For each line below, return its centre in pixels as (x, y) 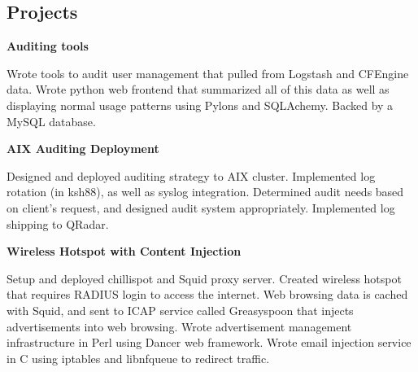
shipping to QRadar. (58, 223)
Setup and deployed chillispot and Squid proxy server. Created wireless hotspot (204, 278)
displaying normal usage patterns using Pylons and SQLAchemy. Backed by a (200, 105)
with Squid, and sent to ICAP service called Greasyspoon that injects (180, 310)
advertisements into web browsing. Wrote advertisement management (179, 326)
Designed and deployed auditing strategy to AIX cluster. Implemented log (191, 175)
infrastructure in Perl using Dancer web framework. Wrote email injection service (209, 342)
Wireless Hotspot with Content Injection (124, 251)
